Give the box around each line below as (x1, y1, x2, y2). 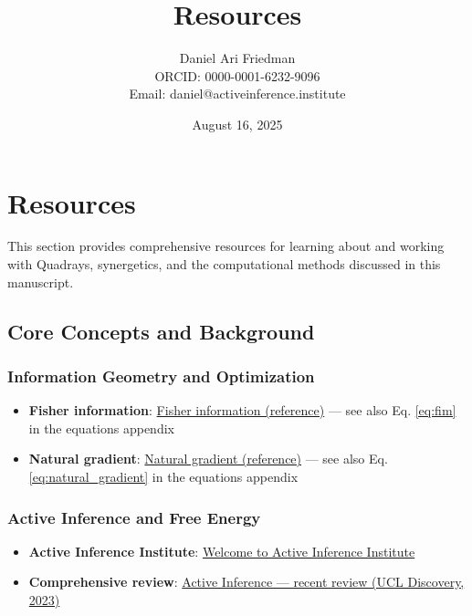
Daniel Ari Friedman (179, 48, 296, 68)
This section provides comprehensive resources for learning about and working (7, 236, 445, 256)
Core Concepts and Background (7, 317, 315, 345)
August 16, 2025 (192, 114, 283, 133)
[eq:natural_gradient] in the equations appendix (28, 467, 299, 485)
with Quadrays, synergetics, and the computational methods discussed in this (7, 255, 441, 274)
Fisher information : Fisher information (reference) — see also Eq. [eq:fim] (28, 401, 456, 420)
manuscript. (7, 272, 74, 291)
